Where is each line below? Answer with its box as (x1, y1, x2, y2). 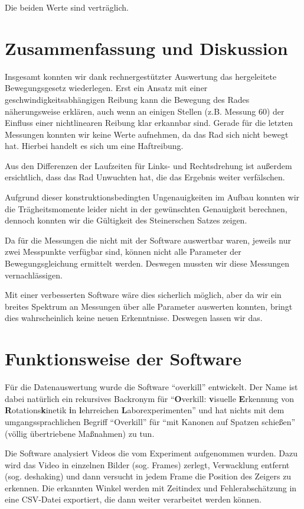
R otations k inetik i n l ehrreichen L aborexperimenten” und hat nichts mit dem (5, 404, 285, 416)
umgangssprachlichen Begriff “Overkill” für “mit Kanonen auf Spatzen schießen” (5, 415, 296, 427)
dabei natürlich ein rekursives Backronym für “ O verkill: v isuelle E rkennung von (5, 392, 295, 404)
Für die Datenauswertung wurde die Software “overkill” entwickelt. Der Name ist (5, 381, 298, 393)
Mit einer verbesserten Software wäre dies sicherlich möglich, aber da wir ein (5, 288, 282, 301)
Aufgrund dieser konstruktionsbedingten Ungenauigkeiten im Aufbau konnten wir (5, 191, 300, 203)
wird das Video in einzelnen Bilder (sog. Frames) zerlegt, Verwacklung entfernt (5, 458, 290, 471)
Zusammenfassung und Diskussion (5, 35, 288, 60)
